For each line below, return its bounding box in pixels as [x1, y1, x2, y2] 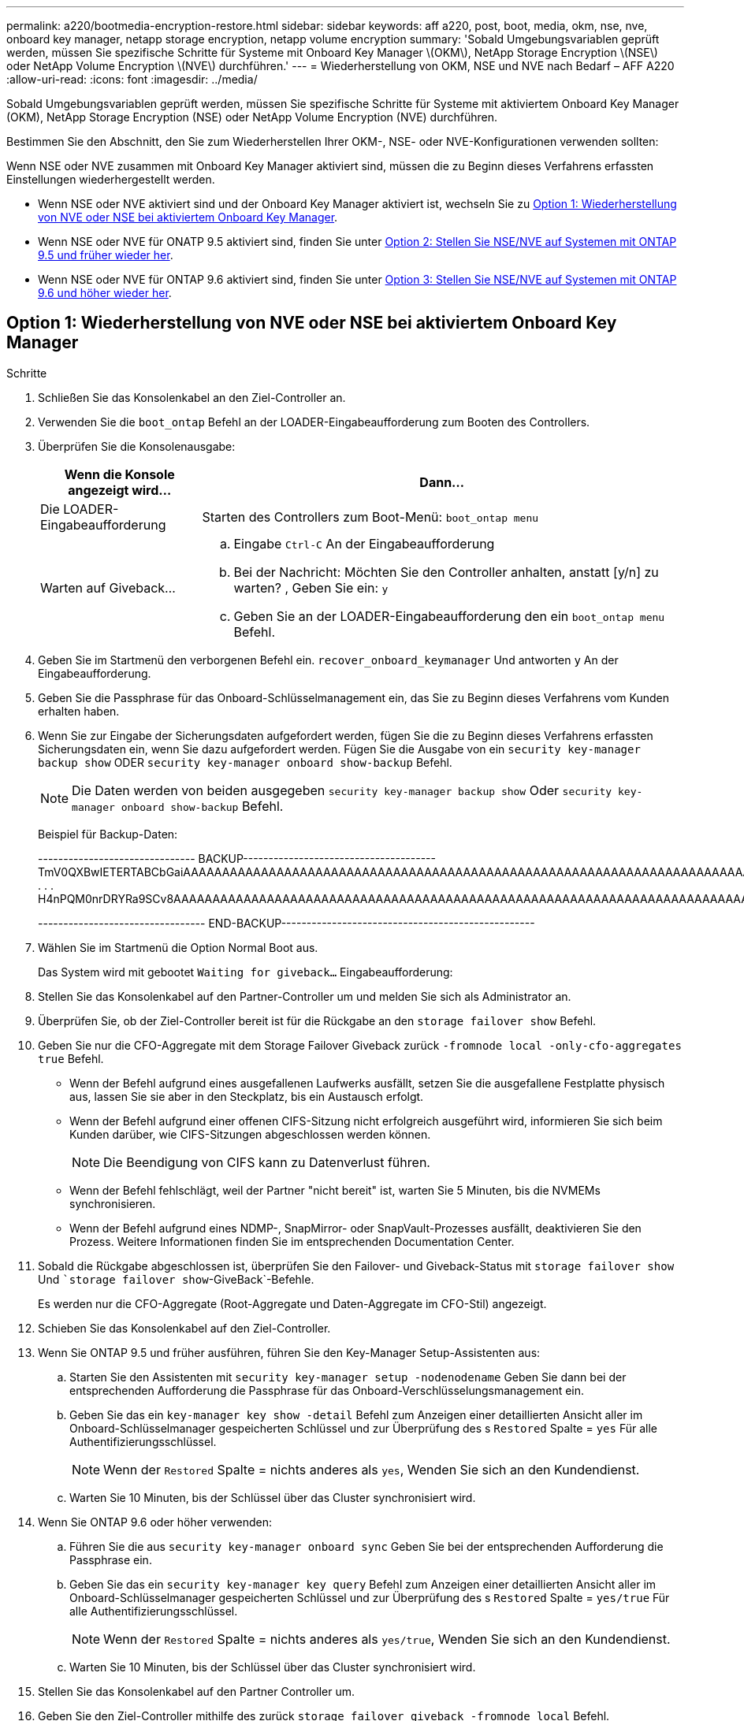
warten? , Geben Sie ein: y [233, 579, 389, 596]
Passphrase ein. [69, 1552, 152, 1567]
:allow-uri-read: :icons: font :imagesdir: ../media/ [6, 72, 258, 86]
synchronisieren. [69, 1196, 156, 1210]
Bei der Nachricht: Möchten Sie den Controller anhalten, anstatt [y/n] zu [233, 563, 659, 580]
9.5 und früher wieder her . [38, 248, 173, 262]
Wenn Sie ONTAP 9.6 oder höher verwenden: [38, 1515, 272, 1529]
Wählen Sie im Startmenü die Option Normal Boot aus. [38, 940, 318, 954]
